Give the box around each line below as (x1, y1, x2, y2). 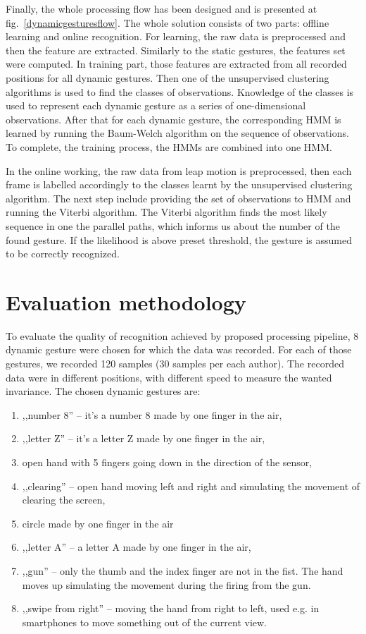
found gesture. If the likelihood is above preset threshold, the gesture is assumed (6, 232, 352, 247)
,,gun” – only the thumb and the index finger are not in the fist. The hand (22, 563, 343, 578)
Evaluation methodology (6, 287, 246, 316)
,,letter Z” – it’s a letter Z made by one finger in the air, (22, 431, 265, 446)
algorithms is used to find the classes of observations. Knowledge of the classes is (6, 84, 354, 99)
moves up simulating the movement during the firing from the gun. (22, 577, 311, 592)
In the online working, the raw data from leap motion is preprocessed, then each (6, 163, 352, 178)
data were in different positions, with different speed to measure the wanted (6, 370, 332, 384)
